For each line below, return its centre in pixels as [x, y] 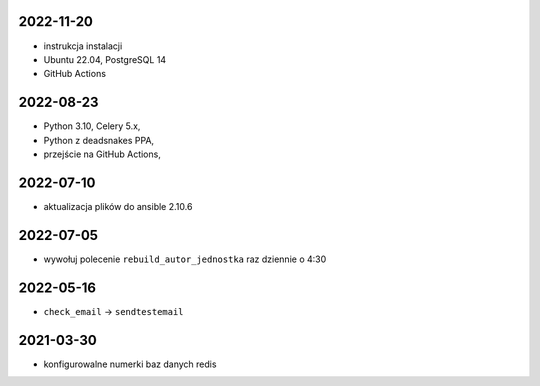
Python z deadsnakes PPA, [99, 140]
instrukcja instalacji [83, 46]
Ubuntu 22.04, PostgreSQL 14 [105, 59]
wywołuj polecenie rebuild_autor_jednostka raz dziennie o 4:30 [185, 259]
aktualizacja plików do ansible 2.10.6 [118, 206]
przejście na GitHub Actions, [102, 154]
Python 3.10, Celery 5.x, [92, 126]
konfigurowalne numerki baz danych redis [130, 364]
